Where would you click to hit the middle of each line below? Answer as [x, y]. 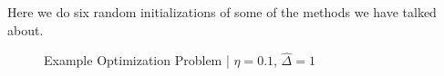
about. [26, 29]
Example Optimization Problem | [137, 60]
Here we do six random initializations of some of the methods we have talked [222, 12]
